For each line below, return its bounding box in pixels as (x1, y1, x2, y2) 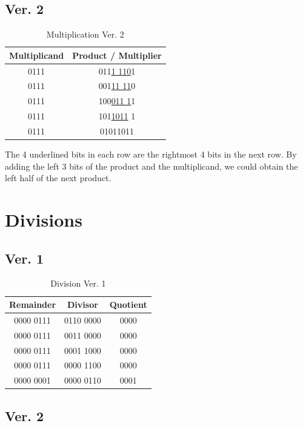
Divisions (5, 207, 82, 232)
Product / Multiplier (72, 48, 162, 61)
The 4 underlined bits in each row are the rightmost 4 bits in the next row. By (5, 148, 297, 161)
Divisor (67, 298, 98, 311)
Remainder (9, 298, 56, 311)
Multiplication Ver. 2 (46, 28, 124, 41)
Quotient (109, 298, 147, 311)
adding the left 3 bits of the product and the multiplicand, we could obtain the (5, 159, 298, 172)
